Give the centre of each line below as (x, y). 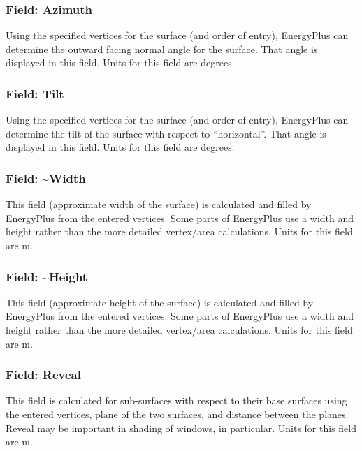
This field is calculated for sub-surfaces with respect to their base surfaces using (176, 400)
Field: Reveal (43, 375)
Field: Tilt (35, 93)
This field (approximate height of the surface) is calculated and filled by (160, 302)
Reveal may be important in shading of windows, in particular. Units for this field (181, 428)
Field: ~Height (47, 276)
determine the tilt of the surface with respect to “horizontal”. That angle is (166, 133)
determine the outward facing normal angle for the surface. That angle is (162, 49)
